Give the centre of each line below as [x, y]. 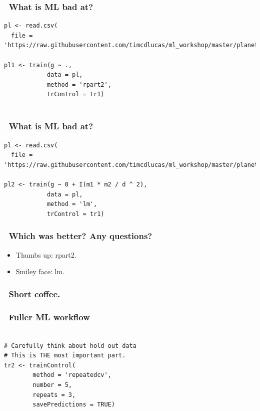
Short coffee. [34, 293]
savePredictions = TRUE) [74, 405]
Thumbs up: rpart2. [46, 254]
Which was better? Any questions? [80, 236]
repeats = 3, [54, 395]
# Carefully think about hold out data [70, 346]
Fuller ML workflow [49, 317]
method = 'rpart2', [79, 84]
